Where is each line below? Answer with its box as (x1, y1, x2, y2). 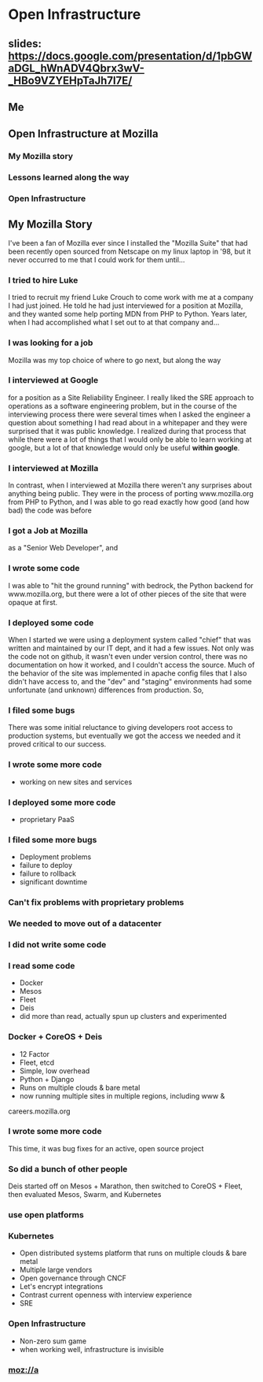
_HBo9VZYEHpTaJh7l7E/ (8, 73, 133, 87)
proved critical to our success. (8, 739, 107, 749)
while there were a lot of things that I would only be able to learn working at (8, 435, 252, 444)
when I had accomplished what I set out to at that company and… (8, 317, 220, 328)
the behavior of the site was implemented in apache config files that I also (8, 669, 247, 678)
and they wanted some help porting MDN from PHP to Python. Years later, (8, 309, 247, 319)
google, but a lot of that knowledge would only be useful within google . (8, 443, 240, 452)
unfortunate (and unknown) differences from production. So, (8, 685, 204, 695)
